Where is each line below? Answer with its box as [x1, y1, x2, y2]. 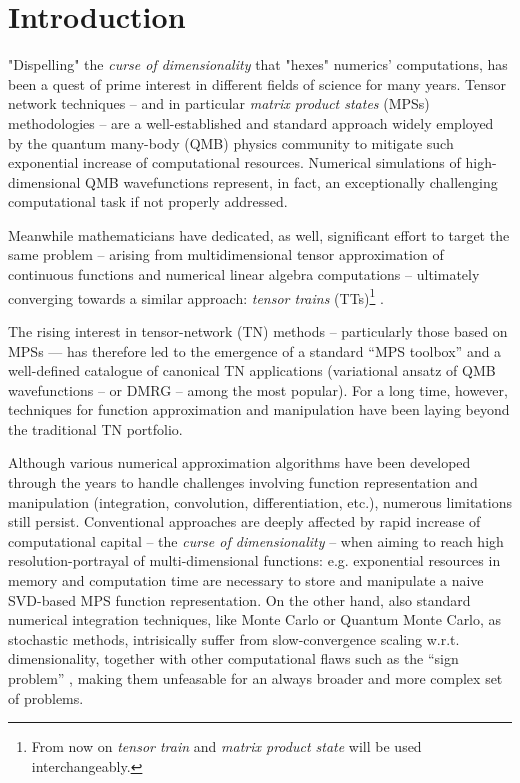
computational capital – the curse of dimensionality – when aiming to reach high [8, 530, 504, 551]
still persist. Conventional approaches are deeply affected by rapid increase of [8, 511, 481, 532]
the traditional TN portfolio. [8, 418, 183, 439]
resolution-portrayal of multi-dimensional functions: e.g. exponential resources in [8, 550, 501, 571]
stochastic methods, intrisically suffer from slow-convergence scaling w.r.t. [8, 628, 460, 649]
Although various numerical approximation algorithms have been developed [8, 452, 471, 473]
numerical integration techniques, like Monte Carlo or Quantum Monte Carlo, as [8, 609, 502, 630]
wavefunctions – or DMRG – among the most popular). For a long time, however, [8, 379, 508, 400]
